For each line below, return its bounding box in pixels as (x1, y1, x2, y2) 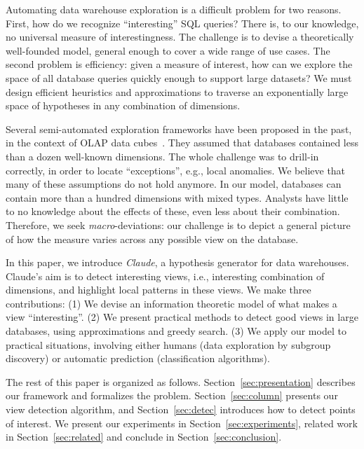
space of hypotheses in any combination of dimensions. (6, 98, 241, 113)
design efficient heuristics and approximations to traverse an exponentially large (6, 84, 349, 99)
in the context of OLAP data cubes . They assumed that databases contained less (6, 135, 358, 150)
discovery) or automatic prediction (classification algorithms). (6, 351, 270, 366)
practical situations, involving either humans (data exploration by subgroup (6, 337, 331, 352)
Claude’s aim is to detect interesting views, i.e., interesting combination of (6, 268, 325, 283)
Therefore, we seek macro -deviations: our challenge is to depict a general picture (6, 217, 351, 232)
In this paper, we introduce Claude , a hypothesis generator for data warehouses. (6, 255, 349, 270)
